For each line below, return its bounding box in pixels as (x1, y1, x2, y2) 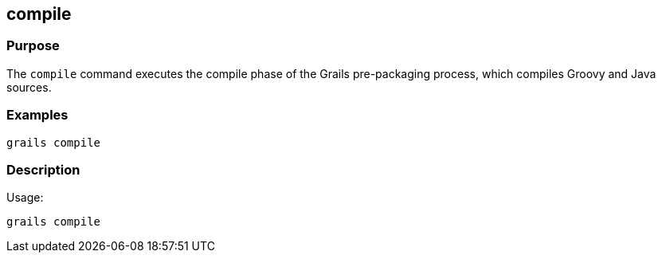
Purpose (6, 37, 60, 54)
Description (6, 161, 80, 178)
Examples (6, 107, 69, 124)
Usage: (6, 190, 44, 205)
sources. (6, 80, 52, 94)
